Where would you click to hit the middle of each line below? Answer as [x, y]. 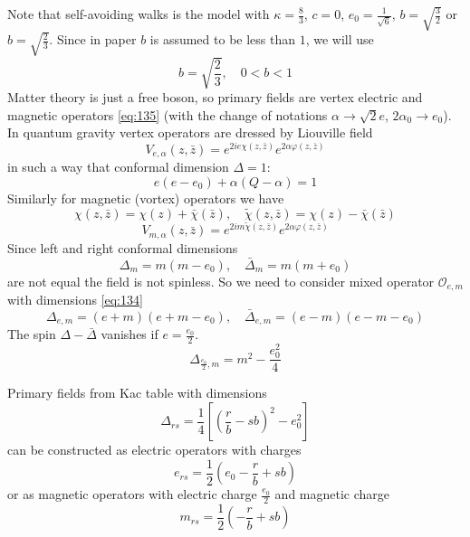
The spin [32, 334]
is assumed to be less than [223, 39]
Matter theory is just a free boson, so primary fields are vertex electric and [215, 97]
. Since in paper [93, 39]
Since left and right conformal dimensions [123, 247]
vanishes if [129, 334]
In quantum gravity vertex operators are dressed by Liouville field [190, 132]
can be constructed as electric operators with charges [154, 450]
